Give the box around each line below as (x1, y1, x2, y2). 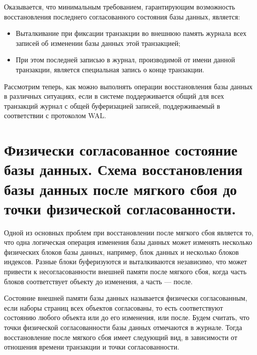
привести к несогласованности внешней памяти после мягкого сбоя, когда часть (4, 266, 247, 276)
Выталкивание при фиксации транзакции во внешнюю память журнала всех (15, 28, 247, 38)
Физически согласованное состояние (4, 140, 238, 160)
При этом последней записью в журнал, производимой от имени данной (15, 54, 235, 65)
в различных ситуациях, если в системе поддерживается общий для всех (4, 91, 224, 101)
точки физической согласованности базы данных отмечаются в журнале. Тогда (4, 322, 242, 332)
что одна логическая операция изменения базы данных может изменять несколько (4, 237, 253, 247)
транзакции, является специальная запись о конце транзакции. (15, 64, 205, 74)
